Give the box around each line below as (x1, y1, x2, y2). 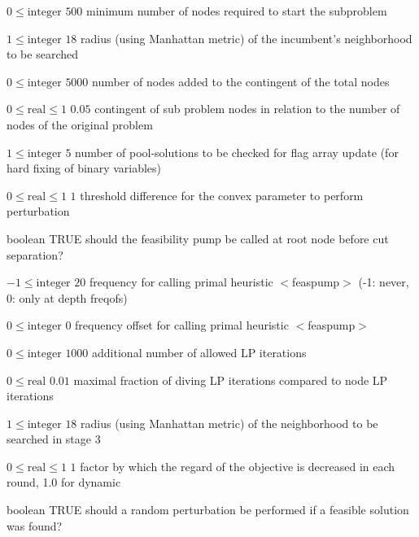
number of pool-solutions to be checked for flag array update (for (75, 143, 399, 160)
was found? (7, 517, 63, 534)
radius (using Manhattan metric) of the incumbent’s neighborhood (81, 29, 412, 46)
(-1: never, (358, 273, 409, 290)
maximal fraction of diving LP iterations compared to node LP (73, 371, 388, 388)
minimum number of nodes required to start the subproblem (86, 2, 387, 19)
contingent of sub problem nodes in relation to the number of (94, 100, 400, 117)
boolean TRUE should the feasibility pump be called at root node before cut (7, 229, 389, 247)
